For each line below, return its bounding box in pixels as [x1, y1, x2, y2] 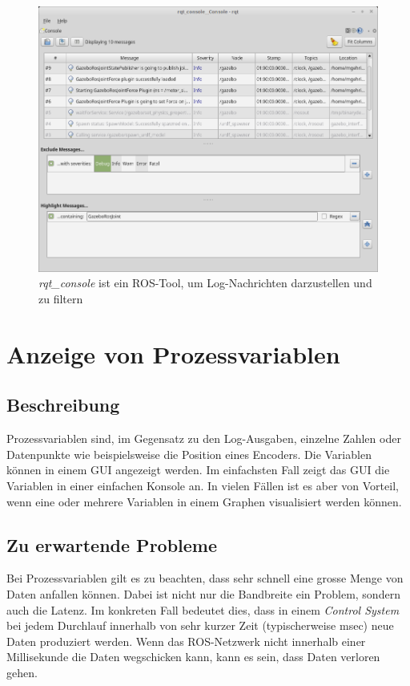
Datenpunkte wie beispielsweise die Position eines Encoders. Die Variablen [6, 445, 372, 462]
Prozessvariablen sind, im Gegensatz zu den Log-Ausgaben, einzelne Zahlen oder [6, 430, 401, 447]
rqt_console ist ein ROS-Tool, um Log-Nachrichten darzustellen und [38, 274, 372, 291]
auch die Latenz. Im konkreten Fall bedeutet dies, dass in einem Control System [6, 601, 400, 618]
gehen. [6, 664, 38, 680]
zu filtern [38, 290, 83, 307]
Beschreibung [6, 392, 120, 417]
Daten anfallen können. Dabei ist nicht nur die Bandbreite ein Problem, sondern [6, 585, 400, 602]
